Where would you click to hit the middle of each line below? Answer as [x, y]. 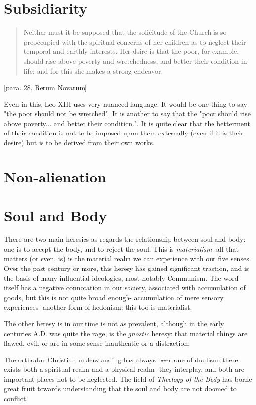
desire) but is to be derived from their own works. [79, 143]
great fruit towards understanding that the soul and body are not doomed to [120, 388]
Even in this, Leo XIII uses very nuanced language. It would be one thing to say [126, 104]
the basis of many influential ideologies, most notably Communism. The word [121, 278]
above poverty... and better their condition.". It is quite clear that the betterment [127, 123]
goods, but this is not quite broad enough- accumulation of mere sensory [114, 297]
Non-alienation [55, 176]
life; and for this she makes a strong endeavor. [93, 70]
